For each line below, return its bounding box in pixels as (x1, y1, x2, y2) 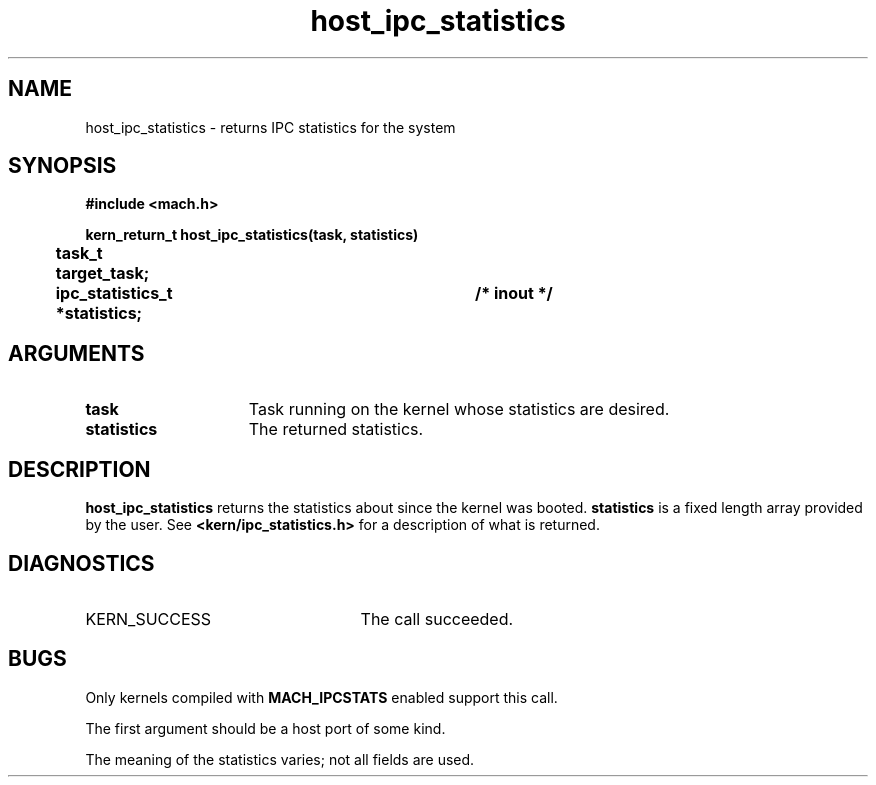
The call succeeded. (360, 608, 514, 629)
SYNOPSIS (8, 153, 117, 179)
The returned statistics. (248, 419, 424, 440)
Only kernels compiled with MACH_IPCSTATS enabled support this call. (85, 688, 558, 706)
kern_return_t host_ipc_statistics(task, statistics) (85, 226, 419, 244)
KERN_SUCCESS (85, 608, 212, 629)
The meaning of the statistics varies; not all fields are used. (85, 750, 475, 768)
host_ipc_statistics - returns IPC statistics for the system (85, 118, 456, 136)
